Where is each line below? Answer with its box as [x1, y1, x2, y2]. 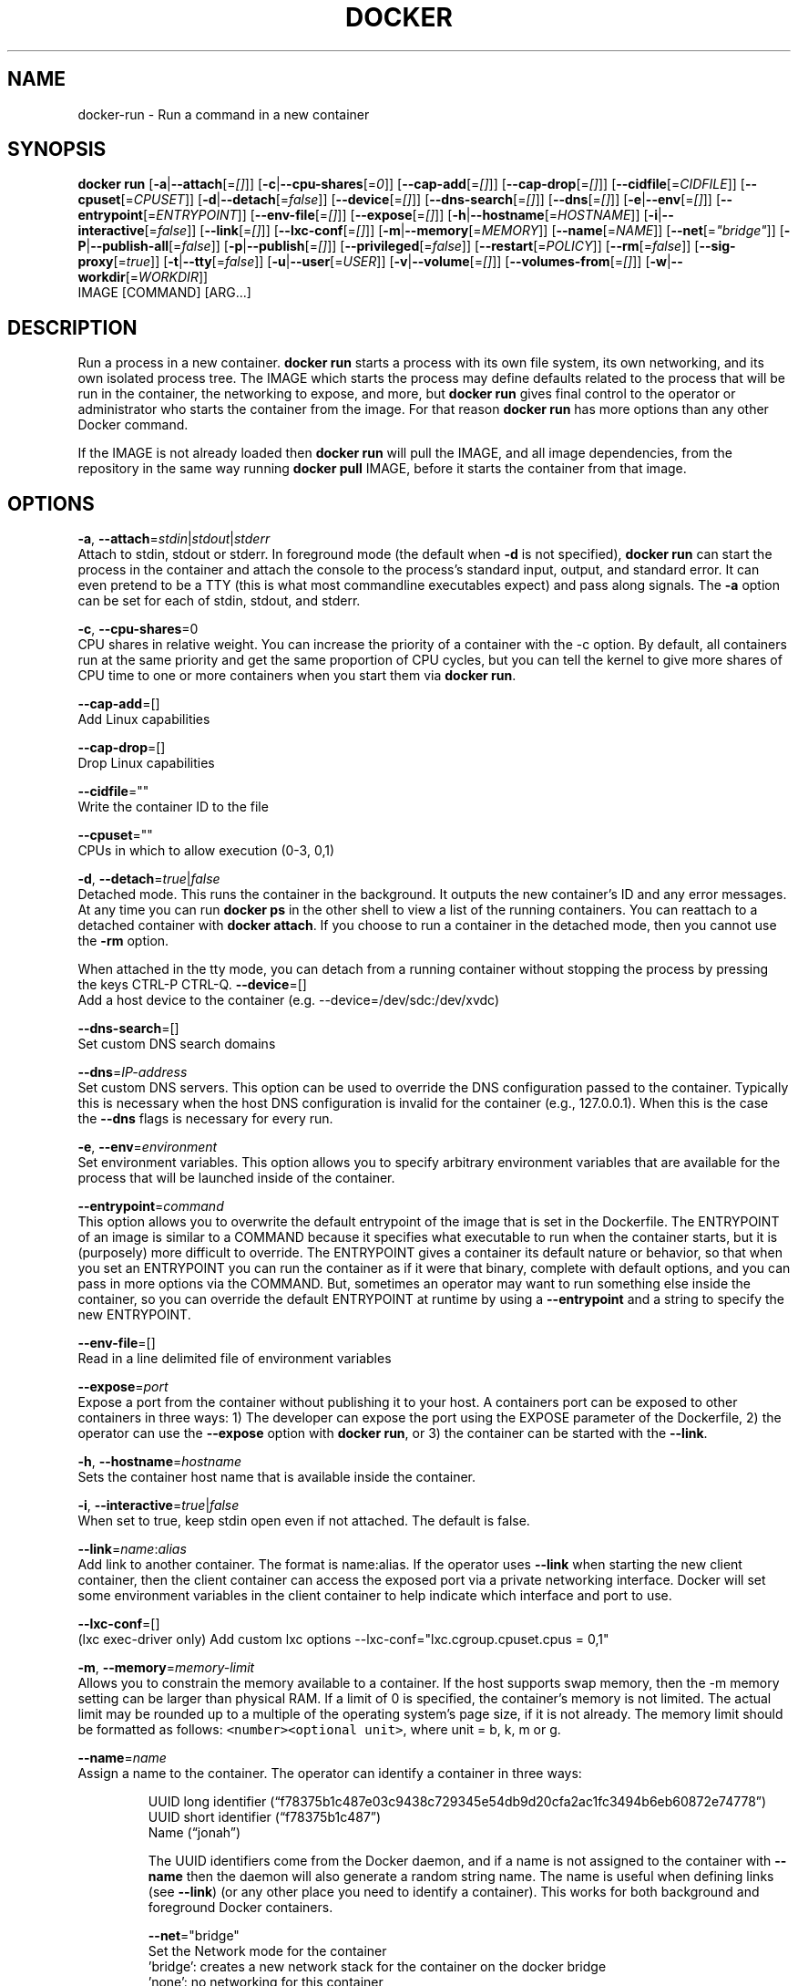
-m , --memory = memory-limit [77, 1660, 255, 1676]
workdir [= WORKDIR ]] [77, 269, 209, 285]
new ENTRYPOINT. [77, 1307, 191, 1323]
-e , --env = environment [77, 1139, 218, 1155]
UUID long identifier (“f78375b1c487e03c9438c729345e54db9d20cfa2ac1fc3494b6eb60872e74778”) [148, 1794, 767, 1810]
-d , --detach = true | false [77, 871, 220, 887]
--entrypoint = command [77, 1198, 224, 1215]
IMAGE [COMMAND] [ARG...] [77, 284, 251, 301]
